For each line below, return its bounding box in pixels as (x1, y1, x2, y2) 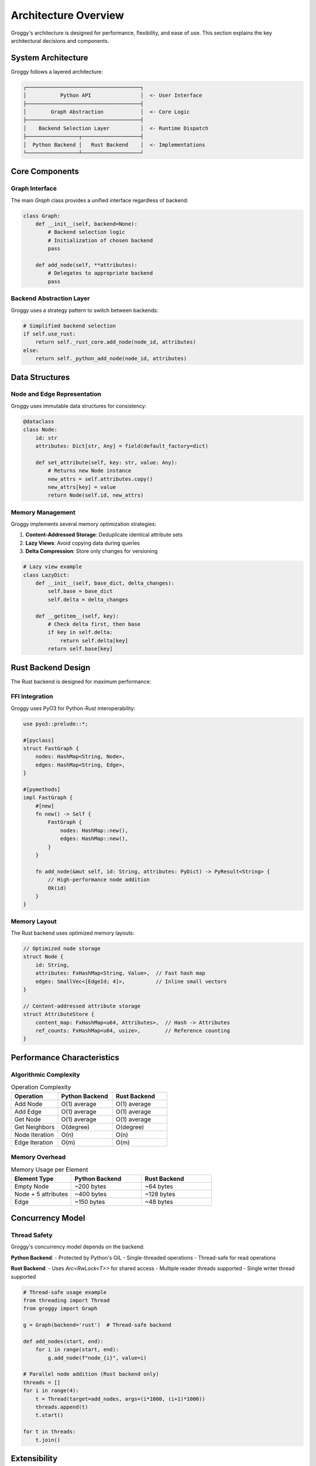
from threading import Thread (23, 1297, 110, 1304)
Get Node (14, 1115, 41, 1123)
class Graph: (23, 212, 61, 219)
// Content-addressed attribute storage (23, 1003, 140, 1009)
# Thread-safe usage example (23, 1289, 107, 1295)
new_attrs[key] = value (47, 484, 116, 490)
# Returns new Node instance (47, 467, 132, 474)
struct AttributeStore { (23, 1011, 95, 1017)
